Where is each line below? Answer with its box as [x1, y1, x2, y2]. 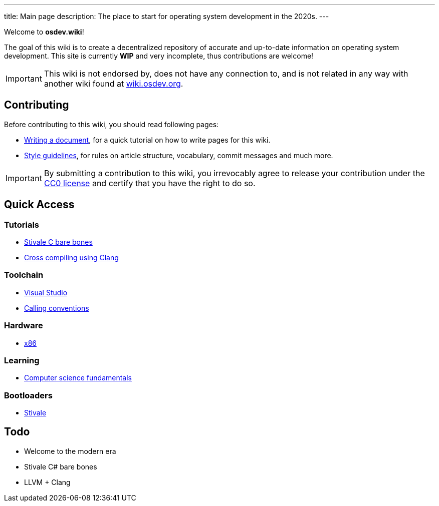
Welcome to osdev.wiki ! [4, 28, 84, 36]
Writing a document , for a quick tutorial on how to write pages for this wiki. [24, 135, 271, 144]
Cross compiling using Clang [24, 253, 119, 262]
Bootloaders [4, 390, 53, 400]
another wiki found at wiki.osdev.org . [44, 79, 183, 89]
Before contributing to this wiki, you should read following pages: [4, 120, 219, 129]
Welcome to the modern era [24, 446, 116, 455]
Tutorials [4, 219, 40, 230]
